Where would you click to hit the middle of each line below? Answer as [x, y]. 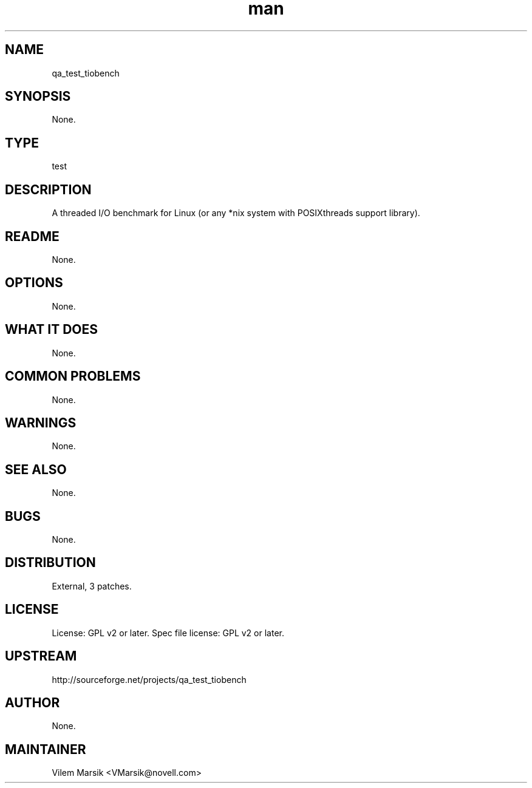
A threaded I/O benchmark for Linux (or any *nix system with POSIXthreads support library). [236, 213]
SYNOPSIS [38, 97]
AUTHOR [32, 702]
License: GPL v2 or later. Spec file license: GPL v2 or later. [168, 633]
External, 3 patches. [92, 586]
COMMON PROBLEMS [73, 376]
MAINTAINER [46, 749]
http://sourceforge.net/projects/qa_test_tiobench [149, 679]
